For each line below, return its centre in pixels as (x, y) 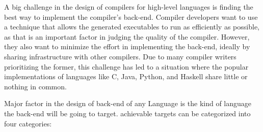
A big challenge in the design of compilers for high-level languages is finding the (129, 7)
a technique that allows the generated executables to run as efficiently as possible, (132, 27)
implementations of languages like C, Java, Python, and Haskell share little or (126, 76)
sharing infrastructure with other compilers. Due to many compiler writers (120, 56)
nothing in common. (35, 86)
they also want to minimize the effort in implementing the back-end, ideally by (127, 46)
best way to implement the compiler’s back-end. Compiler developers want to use (131, 16)
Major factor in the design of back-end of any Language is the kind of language (128, 103)
